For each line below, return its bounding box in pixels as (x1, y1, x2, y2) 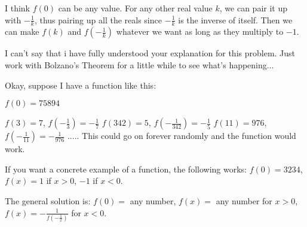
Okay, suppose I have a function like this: (5, 78, 156, 91)
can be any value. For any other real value (58, 2, 213, 14)
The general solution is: (5, 194, 91, 207)
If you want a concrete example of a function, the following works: (5, 162, 247, 175)
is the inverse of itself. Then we (178, 13, 293, 26)
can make (5, 25, 39, 38)
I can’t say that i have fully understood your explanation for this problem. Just (5, 47, 296, 59)
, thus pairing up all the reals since (34, 13, 162, 26)
